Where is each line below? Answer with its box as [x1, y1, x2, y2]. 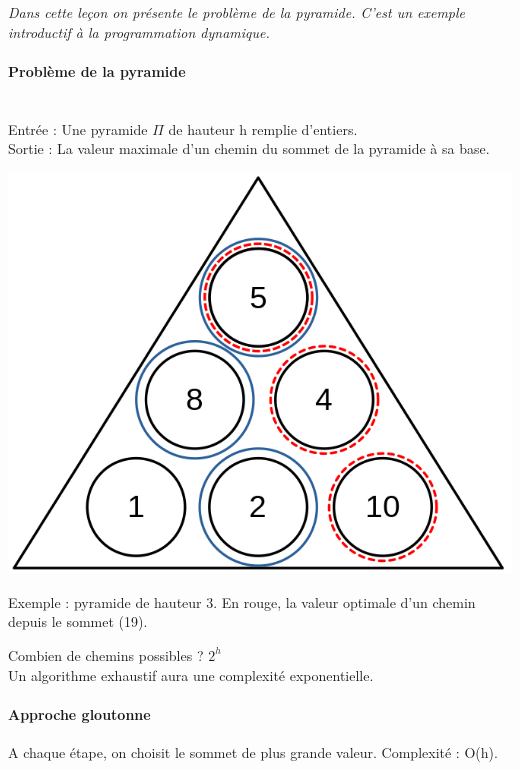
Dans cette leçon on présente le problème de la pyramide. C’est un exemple [8, 2, 466, 22]
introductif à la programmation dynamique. [8, 21, 270, 42]
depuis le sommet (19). [8, 611, 148, 632]
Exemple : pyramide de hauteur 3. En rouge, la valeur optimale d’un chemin [8, 591, 476, 612]
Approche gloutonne [8, 703, 151, 724]
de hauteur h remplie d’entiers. [168, 118, 358, 139]
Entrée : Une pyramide [8, 118, 148, 139]
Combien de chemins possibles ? [8, 644, 204, 665]
